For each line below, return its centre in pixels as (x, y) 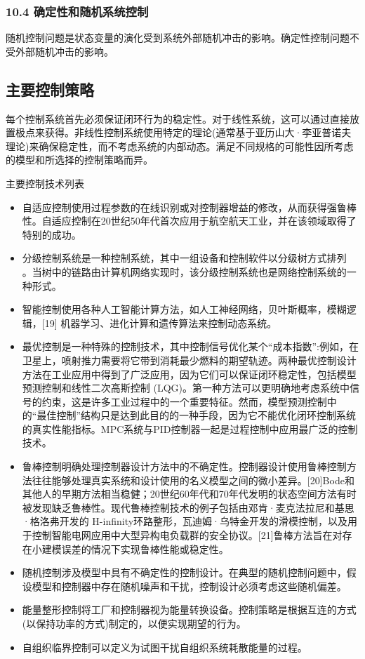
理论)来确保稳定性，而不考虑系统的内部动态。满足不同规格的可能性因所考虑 (180, 146)
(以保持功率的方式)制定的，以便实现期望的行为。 (134, 624)
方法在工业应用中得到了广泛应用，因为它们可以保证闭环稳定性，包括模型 (189, 374)
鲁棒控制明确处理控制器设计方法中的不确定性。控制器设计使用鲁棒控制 (184, 466)
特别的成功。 (52, 234)
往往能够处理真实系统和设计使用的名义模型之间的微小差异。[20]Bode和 (193, 480)
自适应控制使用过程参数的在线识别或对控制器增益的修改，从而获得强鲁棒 (189, 207)
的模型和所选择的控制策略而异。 (79, 160)
